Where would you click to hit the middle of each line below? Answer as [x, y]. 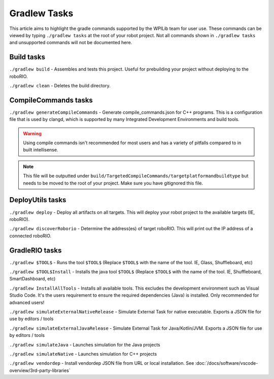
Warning [32, 133]
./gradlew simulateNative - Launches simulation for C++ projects [83, 354]
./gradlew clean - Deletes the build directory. [60, 86]
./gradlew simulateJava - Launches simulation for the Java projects [85, 344]
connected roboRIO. [30, 236]
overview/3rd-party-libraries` [40, 370]
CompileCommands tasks [51, 100]
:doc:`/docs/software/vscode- [227, 363]
